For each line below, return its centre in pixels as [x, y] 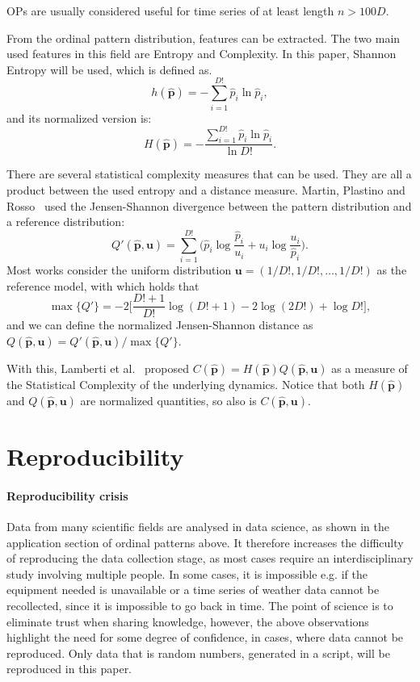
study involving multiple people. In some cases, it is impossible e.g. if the [187, 573]
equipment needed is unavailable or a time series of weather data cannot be [193, 590]
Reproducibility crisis [67, 495]
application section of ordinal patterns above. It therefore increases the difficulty [205, 542]
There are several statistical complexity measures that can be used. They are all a [209, 174]
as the [392, 269]
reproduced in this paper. [69, 669]
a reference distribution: [66, 222]
